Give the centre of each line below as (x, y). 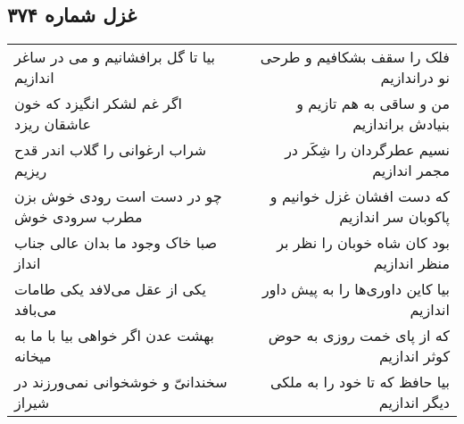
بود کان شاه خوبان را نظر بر (363, 243)
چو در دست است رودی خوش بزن (118, 196)
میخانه (33, 356)
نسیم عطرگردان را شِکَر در (367, 150)
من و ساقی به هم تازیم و (373, 104)
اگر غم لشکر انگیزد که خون (98, 104)
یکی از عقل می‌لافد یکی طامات (111, 289)
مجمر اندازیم (411, 170)
